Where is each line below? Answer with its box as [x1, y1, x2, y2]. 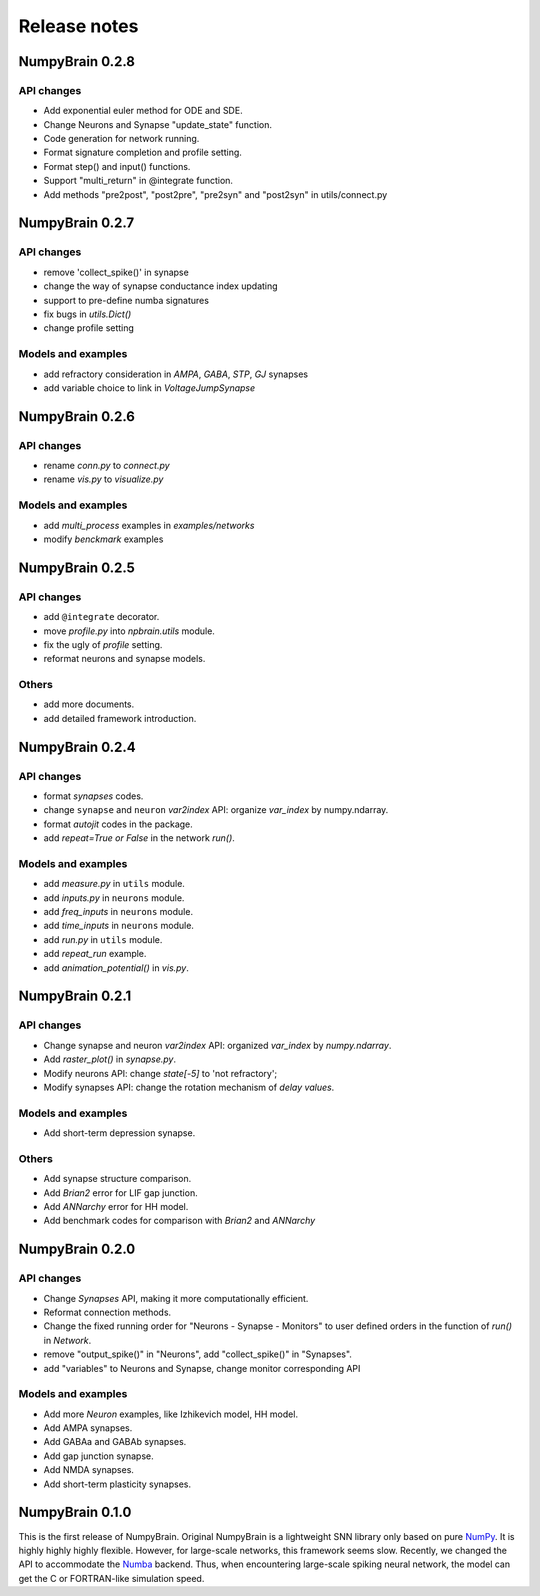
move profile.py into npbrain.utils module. [43, 625, 215, 637]
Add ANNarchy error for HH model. [43, 1201, 189, 1213]
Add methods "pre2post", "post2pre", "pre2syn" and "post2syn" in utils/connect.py [43, 188, 388, 200]
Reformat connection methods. [43, 1306, 172, 1318]
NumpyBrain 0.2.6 [18, 408, 135, 425]
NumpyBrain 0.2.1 [18, 988, 132, 1005]
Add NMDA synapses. [43, 1464, 135, 1476]
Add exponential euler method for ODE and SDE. [43, 105, 244, 117]
